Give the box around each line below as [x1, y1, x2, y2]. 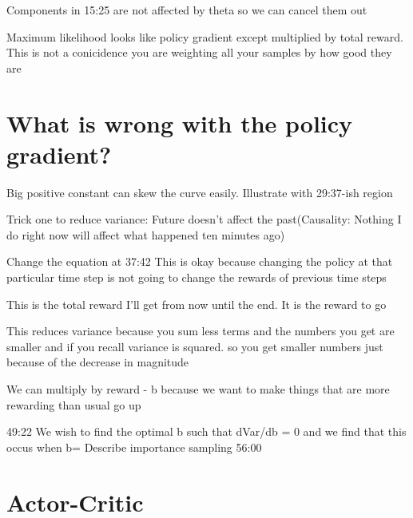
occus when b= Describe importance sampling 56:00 [6, 438, 262, 455]
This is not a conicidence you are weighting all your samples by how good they [6, 44, 392, 61]
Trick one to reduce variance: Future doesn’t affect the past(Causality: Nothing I [6, 211, 402, 227]
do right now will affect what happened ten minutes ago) [6, 226, 285, 243]
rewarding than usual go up [6, 396, 141, 413]
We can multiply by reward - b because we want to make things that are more [6, 381, 390, 397]
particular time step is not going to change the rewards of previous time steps [6, 269, 387, 286]
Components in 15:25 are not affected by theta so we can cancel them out [6, 2, 367, 18]
